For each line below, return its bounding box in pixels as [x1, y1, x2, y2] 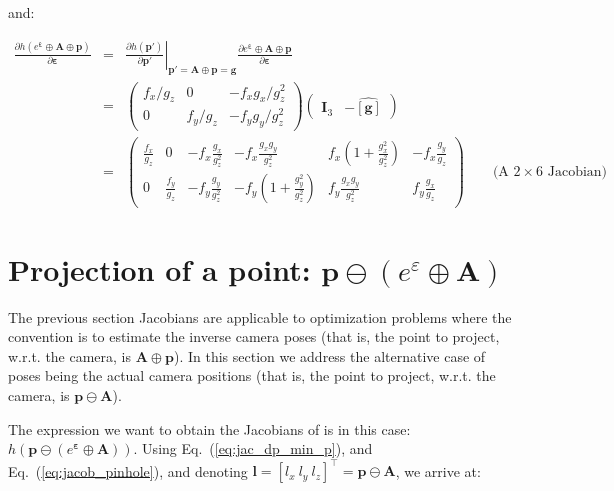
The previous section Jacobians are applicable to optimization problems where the [8, 306, 512, 327]
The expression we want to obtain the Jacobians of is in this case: [8, 418, 411, 439]
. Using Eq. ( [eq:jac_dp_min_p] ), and [133, 438, 373, 459]
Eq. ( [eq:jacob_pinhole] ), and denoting [8, 460, 248, 481]
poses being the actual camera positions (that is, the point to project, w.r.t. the [8, 365, 496, 386]
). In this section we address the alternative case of [173, 345, 486, 366]
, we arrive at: [395, 460, 481, 481]
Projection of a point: [8, 248, 311, 289]
